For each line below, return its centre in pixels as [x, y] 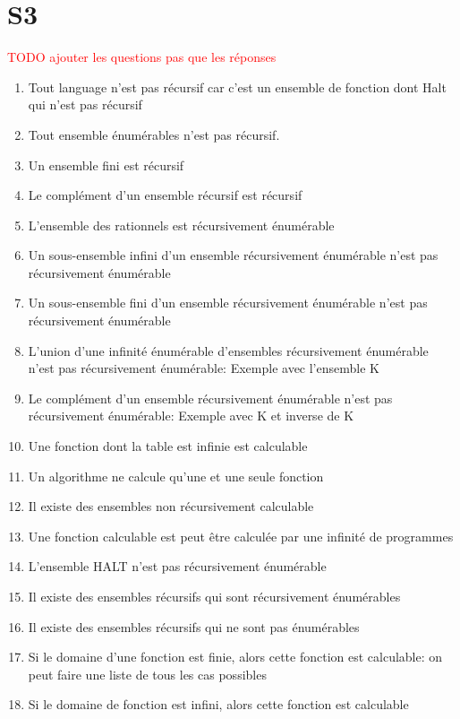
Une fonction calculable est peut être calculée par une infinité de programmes [241, 536]
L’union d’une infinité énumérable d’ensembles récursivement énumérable [228, 350]
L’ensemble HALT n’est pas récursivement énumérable [177, 566]
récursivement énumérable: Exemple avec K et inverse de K [191, 416]
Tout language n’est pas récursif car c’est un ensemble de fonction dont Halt [237, 87]
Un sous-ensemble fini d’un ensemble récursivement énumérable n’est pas [228, 303]
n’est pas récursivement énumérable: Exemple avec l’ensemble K [204, 368]
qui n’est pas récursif [85, 104]
